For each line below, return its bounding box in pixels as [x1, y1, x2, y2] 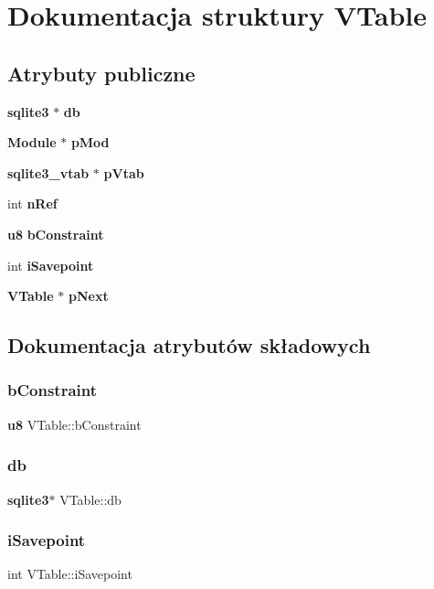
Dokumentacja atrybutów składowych [7, 331, 371, 359]
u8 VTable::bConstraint [7, 414, 142, 434]
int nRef [7, 194, 58, 213]
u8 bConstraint [7, 224, 104, 243]
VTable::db [59, 489, 122, 509]
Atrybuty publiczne [7, 59, 196, 87]
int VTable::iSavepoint [7, 564, 132, 584]
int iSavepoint [7, 255, 94, 274]
